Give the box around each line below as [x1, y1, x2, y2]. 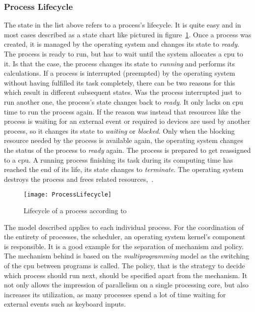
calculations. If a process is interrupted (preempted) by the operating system [4, 68, 235, 78]
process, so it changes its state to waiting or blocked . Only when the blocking [4, 125, 235, 136]
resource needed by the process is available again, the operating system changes [4, 135, 243, 145]
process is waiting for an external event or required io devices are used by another [4, 116, 251, 126]
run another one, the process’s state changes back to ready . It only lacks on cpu [4, 96, 243, 107]
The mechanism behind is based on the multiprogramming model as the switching [4, 251, 250, 261]
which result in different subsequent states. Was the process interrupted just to [4, 87, 242, 97]
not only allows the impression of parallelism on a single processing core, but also [4, 280, 249, 290]
